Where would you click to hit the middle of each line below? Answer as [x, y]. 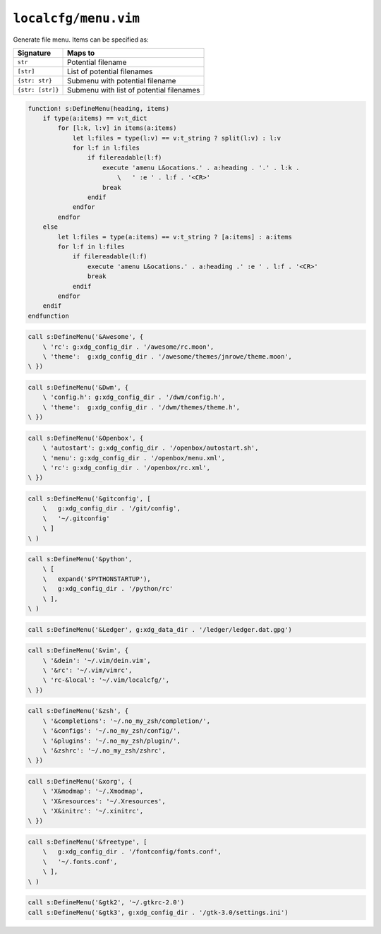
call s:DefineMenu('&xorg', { [80, 781]
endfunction [49, 316]
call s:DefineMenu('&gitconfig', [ [89, 498]
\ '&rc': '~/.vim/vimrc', [87, 670]
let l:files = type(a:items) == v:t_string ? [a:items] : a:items [175, 237]
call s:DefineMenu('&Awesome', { [86, 337]
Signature [34, 53]
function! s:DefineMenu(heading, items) [98, 108]
